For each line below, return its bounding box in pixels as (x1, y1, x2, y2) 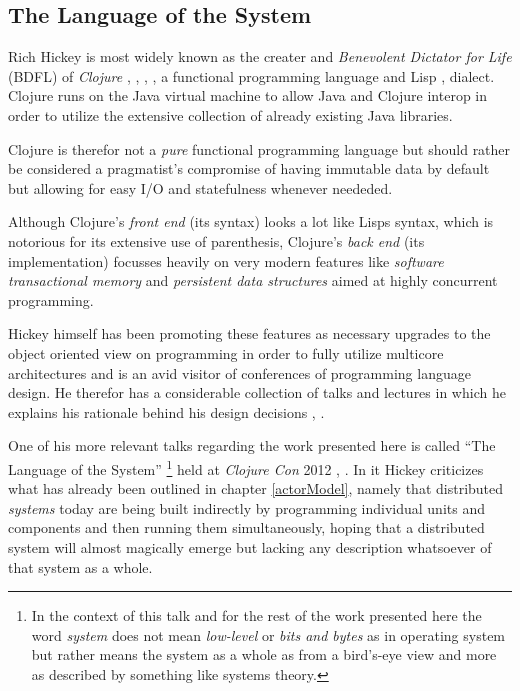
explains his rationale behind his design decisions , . (8, 401, 325, 422)
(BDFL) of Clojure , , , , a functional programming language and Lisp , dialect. (8, 65, 495, 86)
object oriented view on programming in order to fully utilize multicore (8, 342, 444, 363)
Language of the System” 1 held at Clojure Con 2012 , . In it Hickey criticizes (8, 455, 484, 479)
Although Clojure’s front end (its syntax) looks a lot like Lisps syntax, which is (8, 211, 494, 232)
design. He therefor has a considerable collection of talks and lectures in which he (8, 382, 506, 403)
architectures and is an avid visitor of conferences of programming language (8, 362, 471, 383)
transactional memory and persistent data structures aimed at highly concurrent (8, 270, 498, 291)
